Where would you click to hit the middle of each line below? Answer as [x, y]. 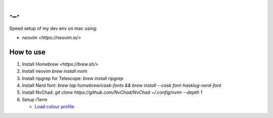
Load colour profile [54, 107]
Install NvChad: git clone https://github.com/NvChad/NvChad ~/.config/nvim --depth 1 [112, 92]
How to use [27, 52]
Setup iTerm [35, 99]
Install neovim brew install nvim [55, 71]
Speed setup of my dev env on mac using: [53, 28]
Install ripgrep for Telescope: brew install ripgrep [73, 78]
